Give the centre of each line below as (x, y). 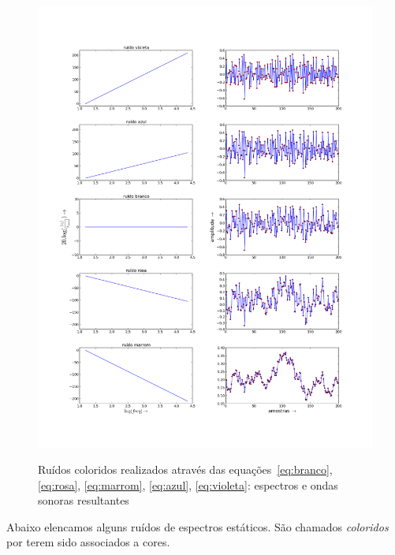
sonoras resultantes (84, 500)
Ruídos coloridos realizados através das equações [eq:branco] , (185, 469)
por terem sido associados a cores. (88, 542)
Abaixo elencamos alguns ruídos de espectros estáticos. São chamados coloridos (197, 526)
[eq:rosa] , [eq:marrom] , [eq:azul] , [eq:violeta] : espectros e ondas (188, 484)
